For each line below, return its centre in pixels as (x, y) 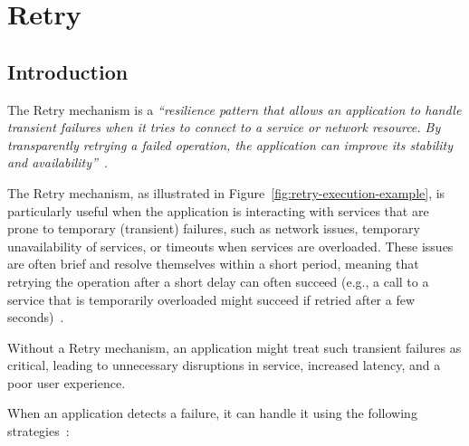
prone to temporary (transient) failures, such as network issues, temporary (214, 228)
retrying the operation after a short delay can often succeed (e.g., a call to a (218, 281)
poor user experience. (67, 382)
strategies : (38, 431)
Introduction (68, 71)
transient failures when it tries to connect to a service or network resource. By (224, 127)
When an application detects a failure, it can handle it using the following (212, 413)
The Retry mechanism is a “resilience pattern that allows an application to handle (234, 109)
